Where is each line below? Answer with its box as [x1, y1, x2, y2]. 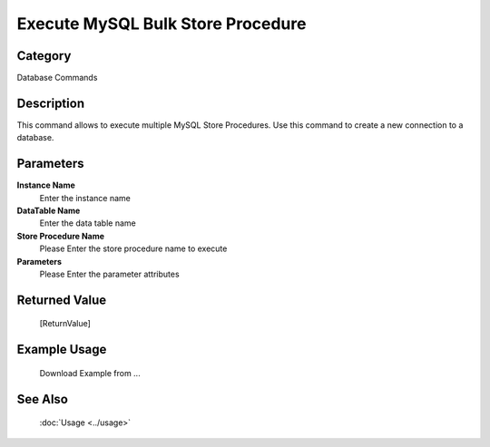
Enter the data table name [39, 218, 136, 228]
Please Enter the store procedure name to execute [39, 243, 228, 254]
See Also [16, 391, 68, 407]
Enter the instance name [39, 192, 131, 203]
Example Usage [16, 342, 107, 357]
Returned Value [16, 292, 107, 307]
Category [16, 48, 72, 63]
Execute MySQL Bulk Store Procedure [16, 14, 307, 34]
